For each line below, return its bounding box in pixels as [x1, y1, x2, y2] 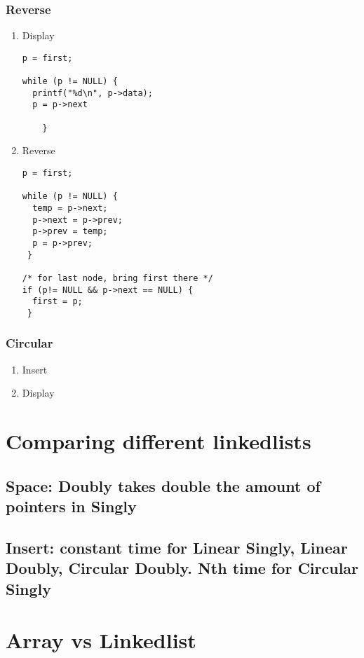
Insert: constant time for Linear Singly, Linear [6, 536, 348, 558]
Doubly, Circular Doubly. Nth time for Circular [6, 557, 359, 579]
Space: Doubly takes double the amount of [6, 474, 321, 496]
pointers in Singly [6, 495, 137, 517]
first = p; [32, 296, 83, 307]
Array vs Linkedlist [6, 626, 196, 654]
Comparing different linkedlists [6, 427, 311, 455]
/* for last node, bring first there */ [22, 273, 213, 283]
